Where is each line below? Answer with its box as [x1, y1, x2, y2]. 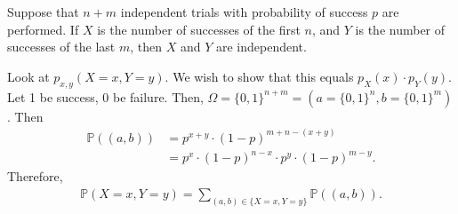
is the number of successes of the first [97, 20, 301, 38]
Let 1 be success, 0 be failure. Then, [7, 87, 204, 106]
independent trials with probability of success [120, 3, 368, 20]
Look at [7, 67, 50, 85]
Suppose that [7, 3, 79, 20]
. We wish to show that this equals [165, 67, 354, 85]
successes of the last [7, 37, 116, 56]
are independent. [216, 37, 307, 56]
